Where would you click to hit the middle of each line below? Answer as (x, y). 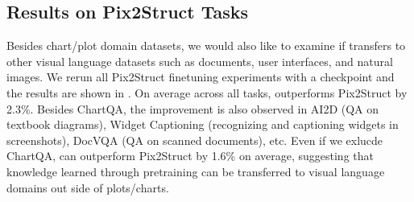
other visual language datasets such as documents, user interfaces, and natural (200, 61)
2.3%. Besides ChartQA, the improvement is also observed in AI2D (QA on (193, 108)
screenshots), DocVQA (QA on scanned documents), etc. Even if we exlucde (195, 140)
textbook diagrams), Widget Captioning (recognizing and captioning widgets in (203, 124)
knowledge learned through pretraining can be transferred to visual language (196, 171)
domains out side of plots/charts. (88, 187)
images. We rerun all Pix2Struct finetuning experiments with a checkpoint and (201, 77)
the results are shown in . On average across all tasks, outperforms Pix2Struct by (207, 92)
